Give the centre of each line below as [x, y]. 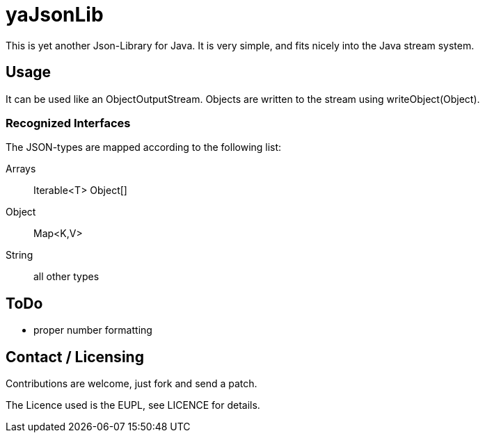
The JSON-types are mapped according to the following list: [144, 147]
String [19, 255]
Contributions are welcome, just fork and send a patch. [132, 384]
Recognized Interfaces [68, 123]
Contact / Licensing [75, 357]
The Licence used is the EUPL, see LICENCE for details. [133, 405]
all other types [66, 277]
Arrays [21, 169]
